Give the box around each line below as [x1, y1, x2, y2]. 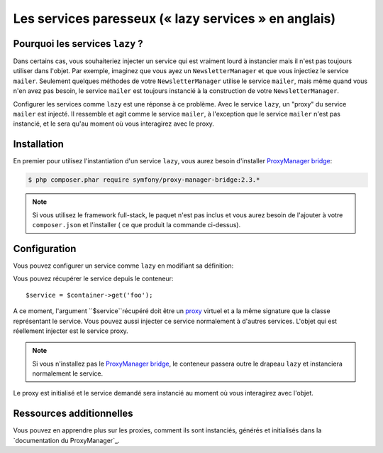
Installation [13, 138, 64, 151]
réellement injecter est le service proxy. [13, 327, 129, 335]
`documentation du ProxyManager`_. [13, 436, 120, 444]
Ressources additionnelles [13, 408, 134, 420]
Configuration [13, 242, 77, 255]
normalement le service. [32, 369, 104, 378]
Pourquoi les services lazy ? [13, 38, 143, 50]
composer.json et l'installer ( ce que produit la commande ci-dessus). [32, 221, 241, 229]
